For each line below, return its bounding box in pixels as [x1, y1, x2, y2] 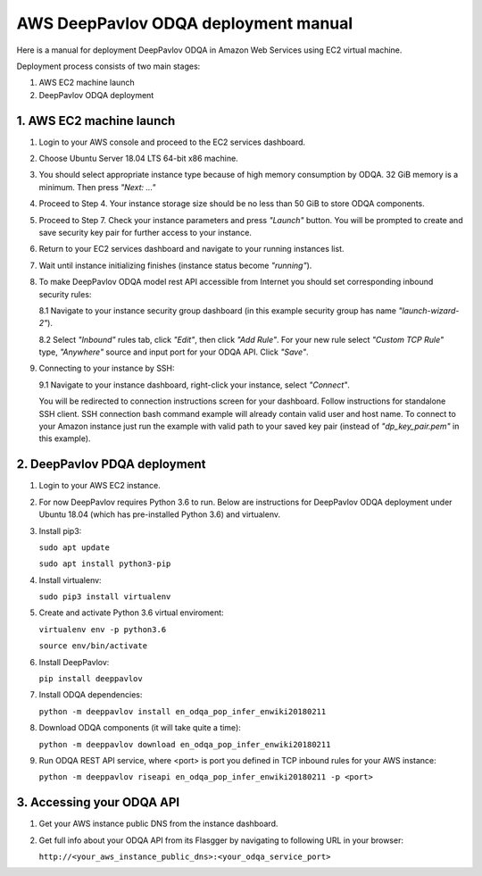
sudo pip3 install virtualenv [38, 592, 171, 602]
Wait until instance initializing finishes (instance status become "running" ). [38, 260, 312, 271]
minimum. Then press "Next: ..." [38, 181, 156, 192]
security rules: [38, 288, 92, 299]
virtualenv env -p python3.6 [38, 624, 167, 634]
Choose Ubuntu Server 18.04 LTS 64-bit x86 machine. [38, 153, 238, 164]
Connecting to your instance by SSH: [38, 363, 175, 374]
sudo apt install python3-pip [38, 559, 171, 569]
